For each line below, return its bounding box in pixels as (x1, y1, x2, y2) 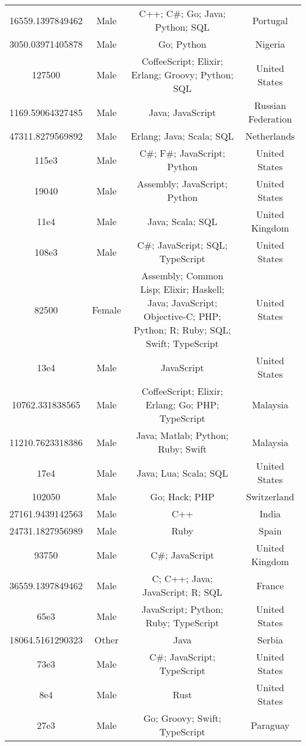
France (256, 578, 284, 592)
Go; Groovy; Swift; (143, 711, 222, 725)
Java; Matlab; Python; (136, 428, 229, 442)
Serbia (257, 633, 283, 646)
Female (92, 302, 121, 316)
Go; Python (158, 37, 207, 51)
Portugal (252, 13, 288, 27)
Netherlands (245, 129, 295, 143)
